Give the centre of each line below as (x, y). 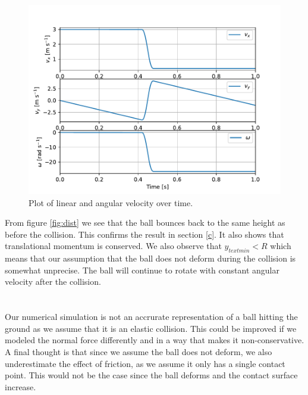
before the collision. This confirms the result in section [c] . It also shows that (144, 234)
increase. (21, 386)
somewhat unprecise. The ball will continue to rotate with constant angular (142, 270)
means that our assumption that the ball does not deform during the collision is (150, 258)
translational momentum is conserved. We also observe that (113, 246)
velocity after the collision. (53, 282)
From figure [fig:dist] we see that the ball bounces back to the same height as (145, 223)
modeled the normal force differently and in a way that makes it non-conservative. (155, 340)
